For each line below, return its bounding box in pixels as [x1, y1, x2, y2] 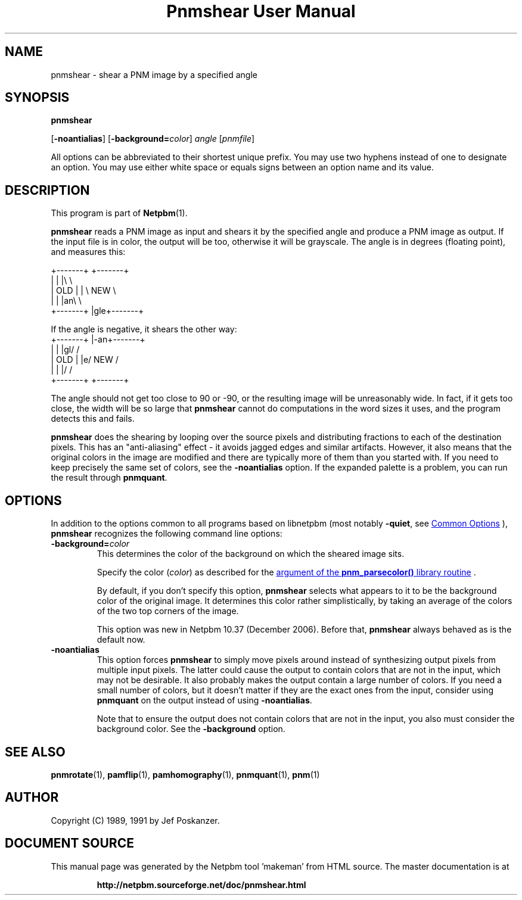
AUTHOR [5, 790, 59, 805]
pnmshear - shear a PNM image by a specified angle [51, 69, 257, 80]
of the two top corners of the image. [97, 606, 239, 616]
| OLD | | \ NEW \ [51, 285, 116, 296]
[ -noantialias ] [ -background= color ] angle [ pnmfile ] [51, 133, 255, 144]
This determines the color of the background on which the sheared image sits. [97, 549, 405, 559]
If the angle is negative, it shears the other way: [51, 324, 237, 335]
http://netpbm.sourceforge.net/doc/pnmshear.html [97, 879, 306, 890]
